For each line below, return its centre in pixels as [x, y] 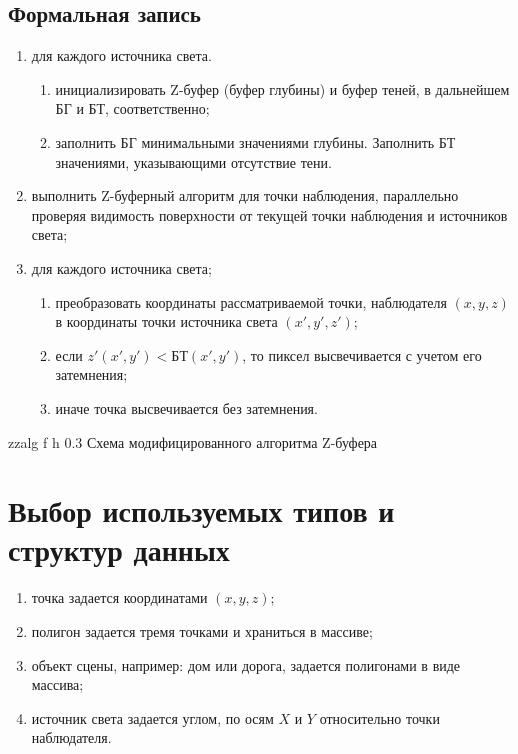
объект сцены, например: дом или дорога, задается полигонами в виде [246, 664]
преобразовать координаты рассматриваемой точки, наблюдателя [251, 301]
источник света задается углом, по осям [152, 717]
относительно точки [379, 717]
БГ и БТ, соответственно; [132, 108]
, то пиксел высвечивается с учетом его [362, 354]
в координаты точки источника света [166, 321]
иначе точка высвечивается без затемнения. [186, 407]
